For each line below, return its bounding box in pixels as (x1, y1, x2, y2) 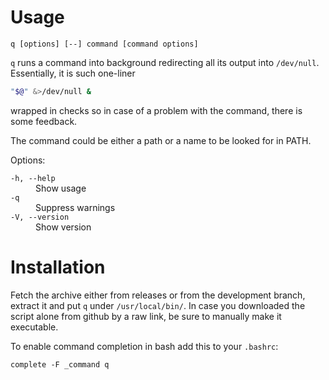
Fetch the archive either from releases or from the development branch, (10, 289, 306, 301)
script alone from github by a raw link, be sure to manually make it (10, 310, 282, 322)
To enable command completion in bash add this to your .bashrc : (10, 340, 279, 352)
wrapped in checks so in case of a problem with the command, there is (10, 104, 303, 116)
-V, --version (10, 212, 70, 222)
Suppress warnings (35, 201, 116, 213)
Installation (10, 256, 106, 278)
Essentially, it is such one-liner (10, 67, 136, 79)
